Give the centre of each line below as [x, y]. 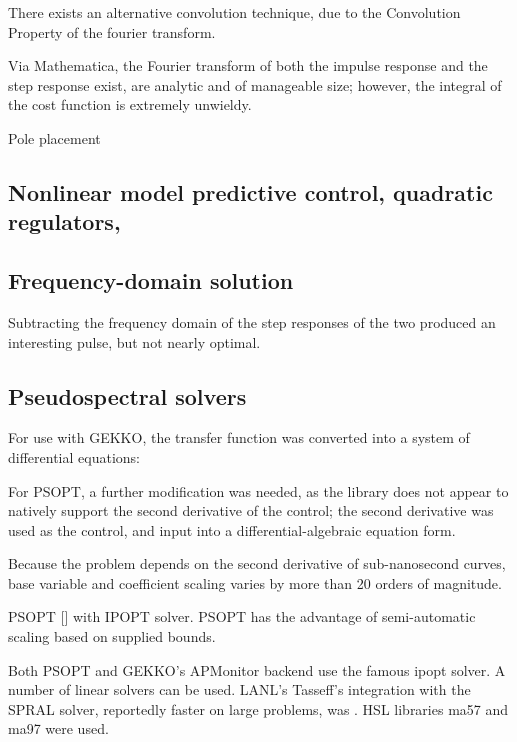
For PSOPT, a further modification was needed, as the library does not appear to [258, 490]
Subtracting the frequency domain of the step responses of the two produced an [252, 321]
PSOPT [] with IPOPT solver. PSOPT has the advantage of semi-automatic [242, 616]
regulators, [64, 221]
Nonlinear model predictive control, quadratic [250, 191]
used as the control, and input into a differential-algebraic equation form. [232, 529]
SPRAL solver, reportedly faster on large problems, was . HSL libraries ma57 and [258, 708]
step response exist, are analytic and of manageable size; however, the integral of [255, 84]
